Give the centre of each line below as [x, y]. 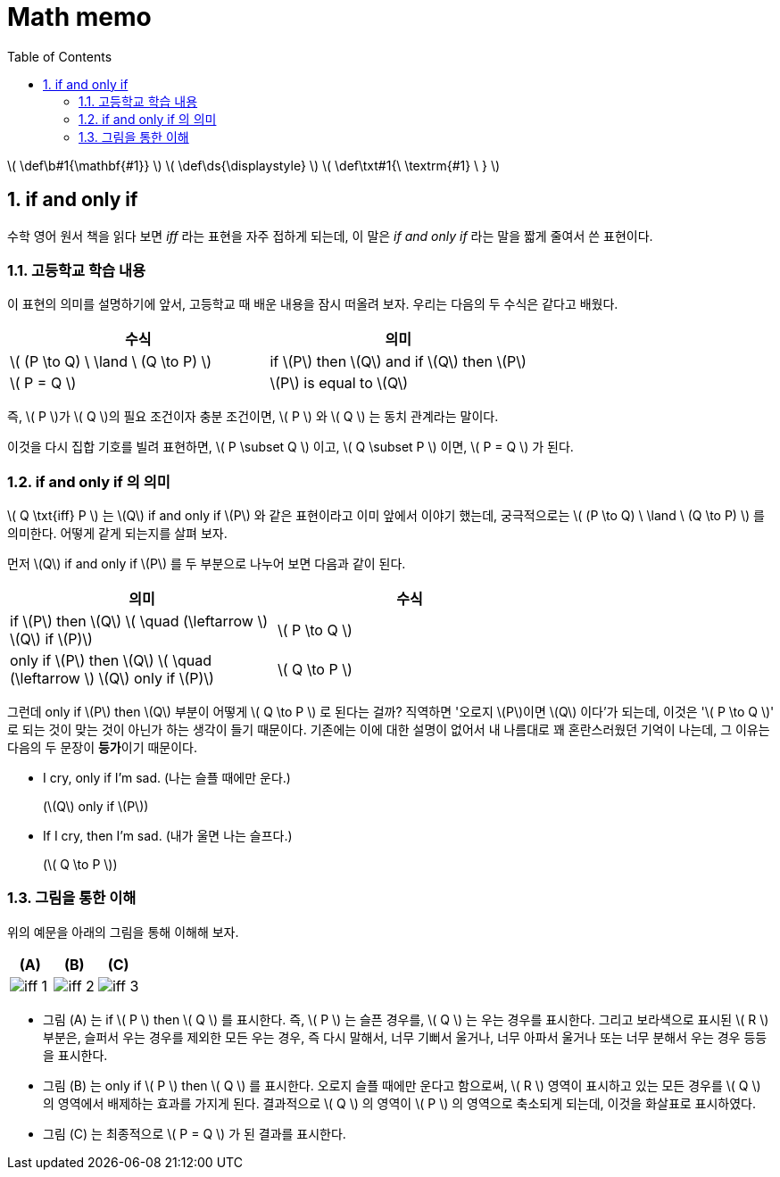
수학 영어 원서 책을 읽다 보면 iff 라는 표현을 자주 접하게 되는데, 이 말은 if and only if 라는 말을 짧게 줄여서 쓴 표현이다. [330, 236]
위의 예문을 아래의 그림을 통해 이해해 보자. [123, 932]
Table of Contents [60, 56]
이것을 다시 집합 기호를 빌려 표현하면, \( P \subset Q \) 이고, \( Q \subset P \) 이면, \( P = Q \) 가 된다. [290, 447]
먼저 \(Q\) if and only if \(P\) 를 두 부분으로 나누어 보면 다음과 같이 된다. [207, 564]
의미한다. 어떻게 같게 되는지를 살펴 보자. [117, 534]
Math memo [79, 17]
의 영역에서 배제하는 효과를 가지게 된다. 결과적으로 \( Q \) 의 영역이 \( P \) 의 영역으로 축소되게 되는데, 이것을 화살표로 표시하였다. [400, 1103]
